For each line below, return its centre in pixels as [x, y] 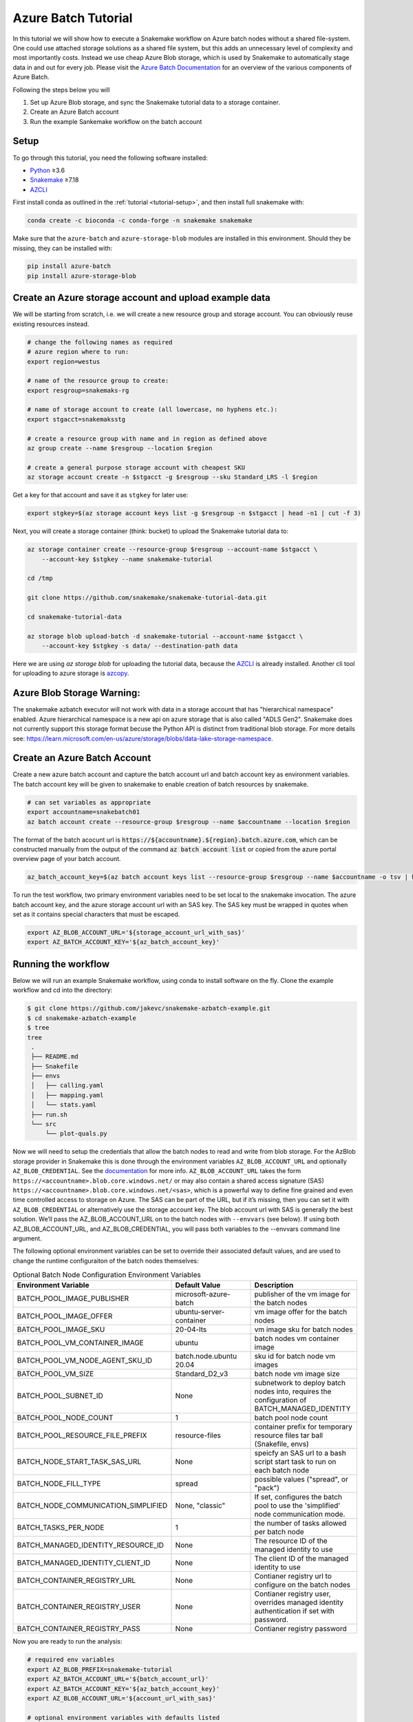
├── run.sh [50, 1114]
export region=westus [64, 361]
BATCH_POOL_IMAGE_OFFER [65, 1316]
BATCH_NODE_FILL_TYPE [59, 1484]
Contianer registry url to [293, 1576]
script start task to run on [295, 1462]
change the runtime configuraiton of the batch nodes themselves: [106, 1261]
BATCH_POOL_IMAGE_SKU [61, 1329]
